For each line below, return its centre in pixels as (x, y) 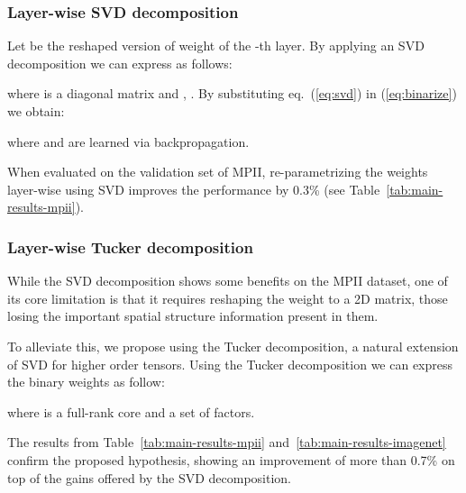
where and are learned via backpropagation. (128, 141)
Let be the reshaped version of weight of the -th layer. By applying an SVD (216, 46)
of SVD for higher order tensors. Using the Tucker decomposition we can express (230, 364)
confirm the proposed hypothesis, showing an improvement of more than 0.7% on (231, 459)
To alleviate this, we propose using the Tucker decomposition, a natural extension (233, 346)
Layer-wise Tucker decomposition (130, 246)
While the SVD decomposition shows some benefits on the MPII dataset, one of (228, 281)
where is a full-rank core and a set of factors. (131, 411)
